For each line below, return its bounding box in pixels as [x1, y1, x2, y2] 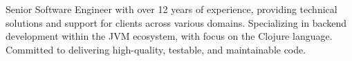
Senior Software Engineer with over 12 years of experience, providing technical [6, 2, 337, 16]
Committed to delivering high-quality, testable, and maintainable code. [6, 42, 306, 56]
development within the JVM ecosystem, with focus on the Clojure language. [6, 29, 333, 43]
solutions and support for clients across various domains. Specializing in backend [6, 15, 347, 29]
